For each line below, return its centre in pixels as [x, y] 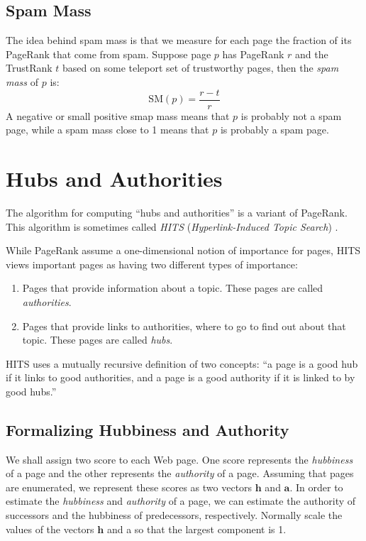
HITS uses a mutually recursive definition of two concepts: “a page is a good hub [182, 363]
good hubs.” [31, 391]
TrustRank [29, 68]
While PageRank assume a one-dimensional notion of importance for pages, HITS [183, 250]
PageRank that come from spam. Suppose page [109, 54]
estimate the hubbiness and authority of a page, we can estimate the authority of [181, 501]
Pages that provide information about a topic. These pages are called [173, 288]
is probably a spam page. [274, 130]
